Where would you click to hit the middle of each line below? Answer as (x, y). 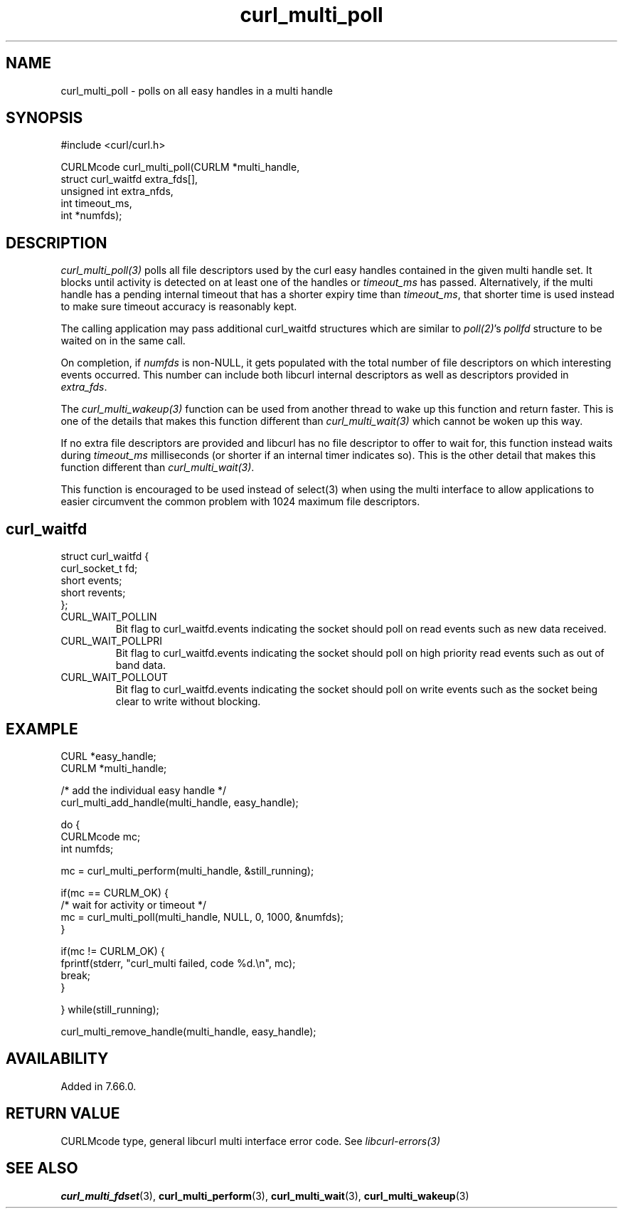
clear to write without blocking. (188, 702)
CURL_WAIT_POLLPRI (112, 641)
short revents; (93, 593)
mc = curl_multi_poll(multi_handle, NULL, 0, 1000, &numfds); (202, 917)
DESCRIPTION (57, 243)
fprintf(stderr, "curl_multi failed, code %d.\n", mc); (178, 963)
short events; (91, 581)
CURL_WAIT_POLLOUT (115, 677)
